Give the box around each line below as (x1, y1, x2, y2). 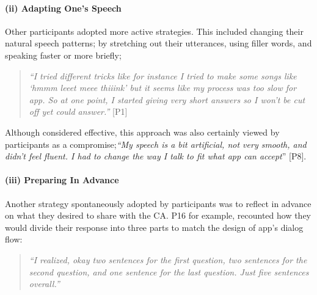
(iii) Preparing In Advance (5, 173, 119, 186)
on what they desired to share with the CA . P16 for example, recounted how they (5, 209, 311, 222)
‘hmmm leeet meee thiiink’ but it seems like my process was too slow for (29, 81, 297, 94)
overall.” (29, 277, 60, 290)
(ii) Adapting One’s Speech (5, 1, 122, 14)
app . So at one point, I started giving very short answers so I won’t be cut (29, 93, 305, 106)
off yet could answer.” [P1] (29, 105, 128, 118)
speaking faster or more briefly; (5, 48, 122, 61)
